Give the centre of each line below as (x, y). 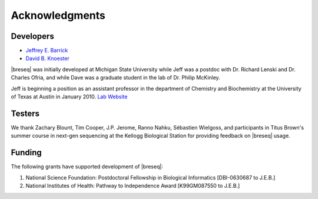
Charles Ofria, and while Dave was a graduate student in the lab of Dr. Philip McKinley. (115, 78)
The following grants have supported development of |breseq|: (87, 167)
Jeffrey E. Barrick (47, 51)
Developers (32, 36)
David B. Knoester (48, 58)
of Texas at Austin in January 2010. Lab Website (69, 97)
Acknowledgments (58, 15)
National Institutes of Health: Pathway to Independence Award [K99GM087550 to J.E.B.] (133, 186)
